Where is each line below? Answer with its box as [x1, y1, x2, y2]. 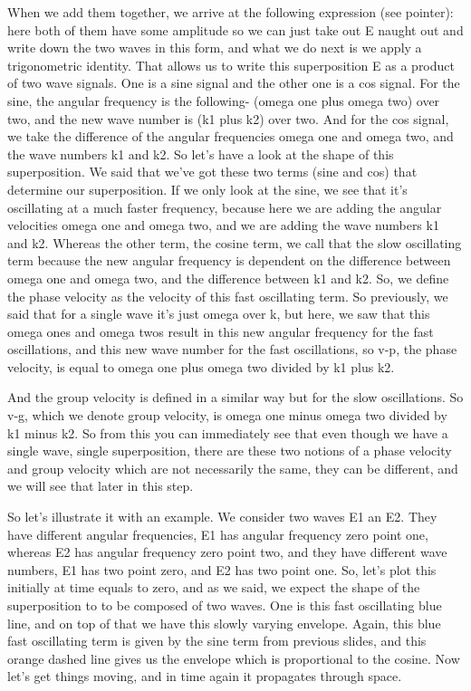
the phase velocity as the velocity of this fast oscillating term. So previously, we [7, 286, 448, 305]
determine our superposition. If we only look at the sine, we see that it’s [7, 179, 408, 198]
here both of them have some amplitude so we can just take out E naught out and [7, 20, 464, 39]
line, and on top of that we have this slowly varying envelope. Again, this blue [7, 613, 441, 632]
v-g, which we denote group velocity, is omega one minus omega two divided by [7, 406, 447, 425]
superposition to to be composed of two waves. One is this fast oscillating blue [7, 596, 442, 614]
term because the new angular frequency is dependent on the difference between [7, 251, 451, 270]
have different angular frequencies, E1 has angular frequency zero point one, [7, 524, 428, 543]
